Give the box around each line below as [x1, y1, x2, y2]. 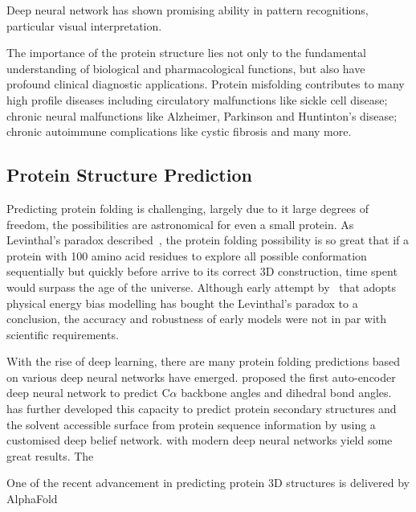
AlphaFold [6, 490, 58, 507]
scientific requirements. [6, 326, 119, 342]
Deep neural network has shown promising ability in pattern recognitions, [6, 2, 369, 18]
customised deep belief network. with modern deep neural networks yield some [6, 432, 393, 449]
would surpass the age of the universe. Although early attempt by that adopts [6, 278, 397, 295]
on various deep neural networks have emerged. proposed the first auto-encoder [6, 368, 396, 385]
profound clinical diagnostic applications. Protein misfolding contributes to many [6, 76, 405, 92]
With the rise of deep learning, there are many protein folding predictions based [6, 353, 401, 370]
